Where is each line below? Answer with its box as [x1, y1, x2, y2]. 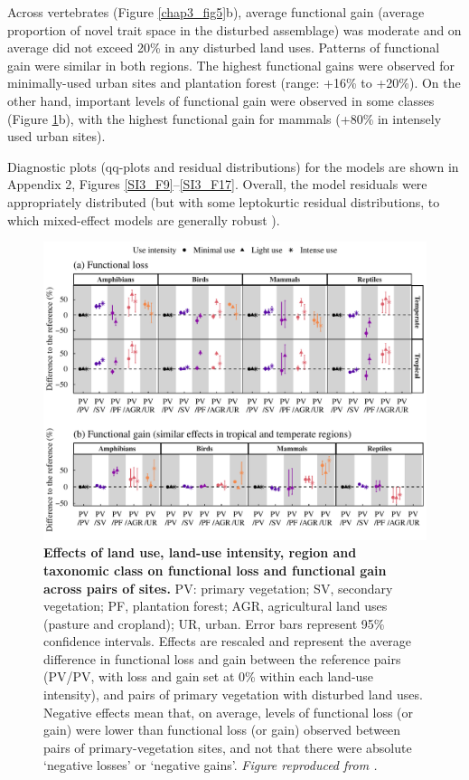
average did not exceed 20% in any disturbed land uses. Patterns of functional [7, 38, 440, 57]
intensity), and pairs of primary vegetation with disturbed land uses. [43, 685, 423, 704]
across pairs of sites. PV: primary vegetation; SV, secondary [43, 578, 393, 597]
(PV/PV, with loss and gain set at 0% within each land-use [43, 667, 374, 686]
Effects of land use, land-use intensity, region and [43, 543, 357, 562]
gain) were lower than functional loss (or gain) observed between [43, 720, 401, 739]
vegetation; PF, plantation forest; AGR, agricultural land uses [43, 596, 388, 615]
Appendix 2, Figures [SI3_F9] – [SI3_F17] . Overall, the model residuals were [7, 175, 427, 194]
